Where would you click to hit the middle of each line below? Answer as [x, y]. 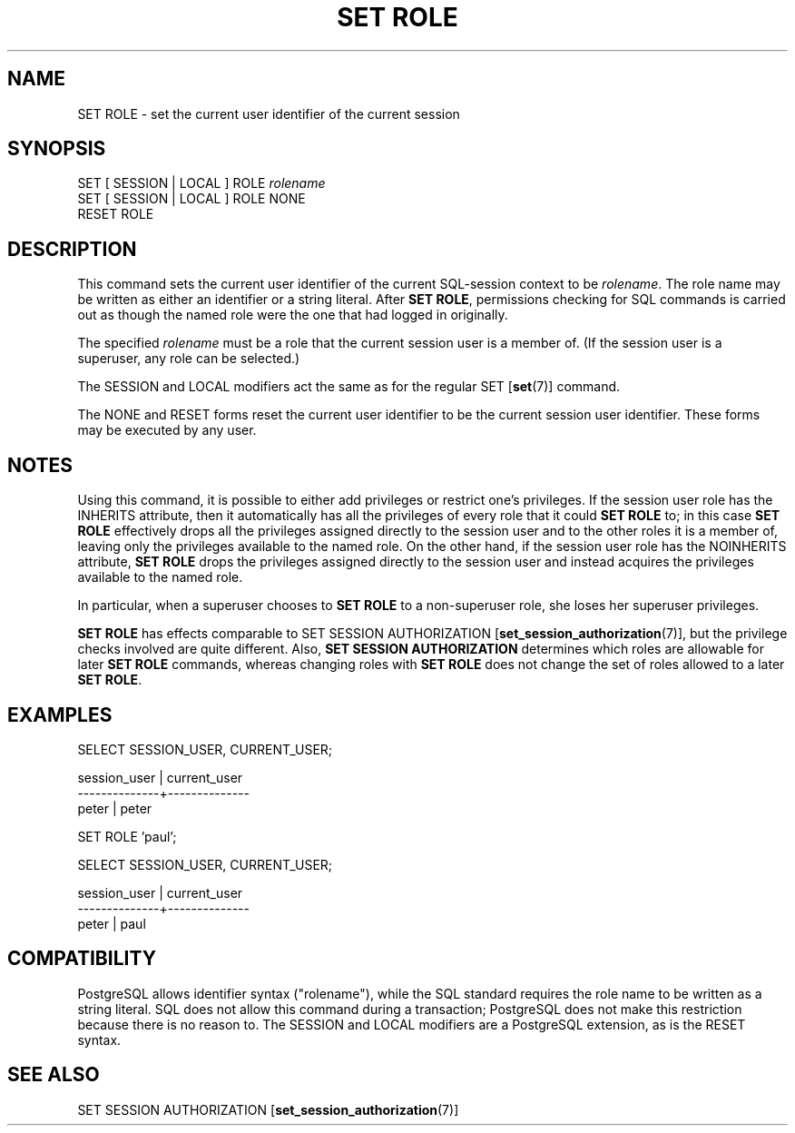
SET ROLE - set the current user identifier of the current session [269, 113]
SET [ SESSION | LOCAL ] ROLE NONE [191, 199]
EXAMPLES [60, 714]
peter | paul [112, 923]
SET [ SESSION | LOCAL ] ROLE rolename [201, 183]
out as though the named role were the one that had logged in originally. [293, 315]
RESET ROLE [116, 214]
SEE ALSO [54, 1075]
